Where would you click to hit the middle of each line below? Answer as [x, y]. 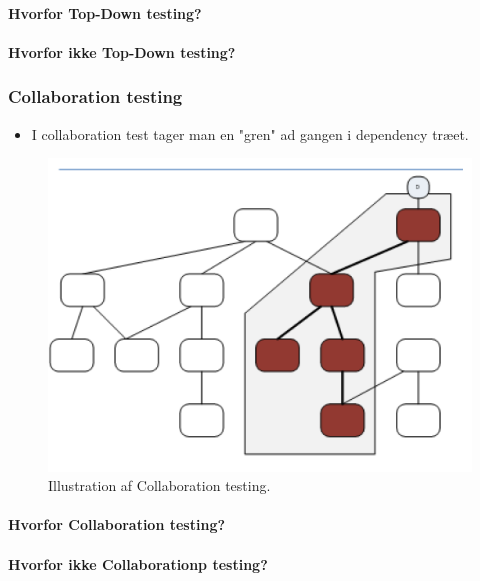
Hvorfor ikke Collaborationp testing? [138, 563]
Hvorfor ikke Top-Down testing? [122, 51]
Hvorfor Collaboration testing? [117, 524]
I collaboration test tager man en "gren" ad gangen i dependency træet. [250, 133]
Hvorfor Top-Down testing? [105, 12]
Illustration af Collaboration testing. [159, 485]
